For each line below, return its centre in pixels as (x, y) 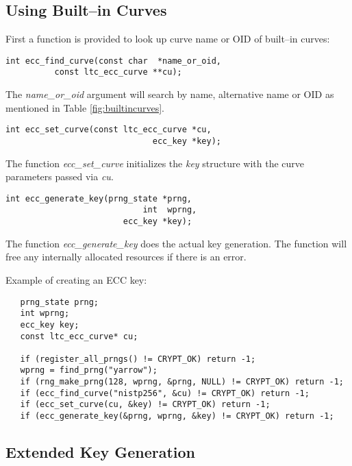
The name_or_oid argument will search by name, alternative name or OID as (170, 94)
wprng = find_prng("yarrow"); (89, 370)
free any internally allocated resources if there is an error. (126, 257)
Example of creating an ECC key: (76, 279)
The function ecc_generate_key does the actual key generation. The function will (176, 243)
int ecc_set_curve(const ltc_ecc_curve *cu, (109, 130)
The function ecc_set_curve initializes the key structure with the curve (155, 163)
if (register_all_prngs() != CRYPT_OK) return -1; (138, 359)
